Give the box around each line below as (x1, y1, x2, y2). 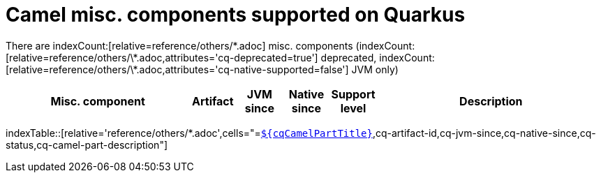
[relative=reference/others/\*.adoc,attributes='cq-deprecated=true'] (6, 51, 318, 64)
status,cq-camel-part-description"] (6, 138, 168, 151)
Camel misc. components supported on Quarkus (6, 3, 466, 27)
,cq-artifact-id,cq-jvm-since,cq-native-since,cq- (372, 126, 596, 139)
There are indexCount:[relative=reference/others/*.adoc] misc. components (6, 39, 353, 52)
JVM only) (351, 63, 399, 75)
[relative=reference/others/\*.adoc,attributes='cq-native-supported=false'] (6, 63, 349, 75)
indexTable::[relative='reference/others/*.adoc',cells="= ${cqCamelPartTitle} (6, 126, 373, 139)
